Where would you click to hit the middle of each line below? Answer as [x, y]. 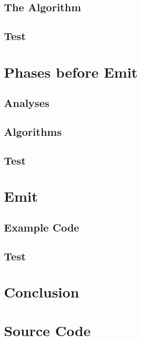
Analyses [27, 103]
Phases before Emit [71, 72]
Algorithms [33, 132]
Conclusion [42, 292]
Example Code [42, 227]
